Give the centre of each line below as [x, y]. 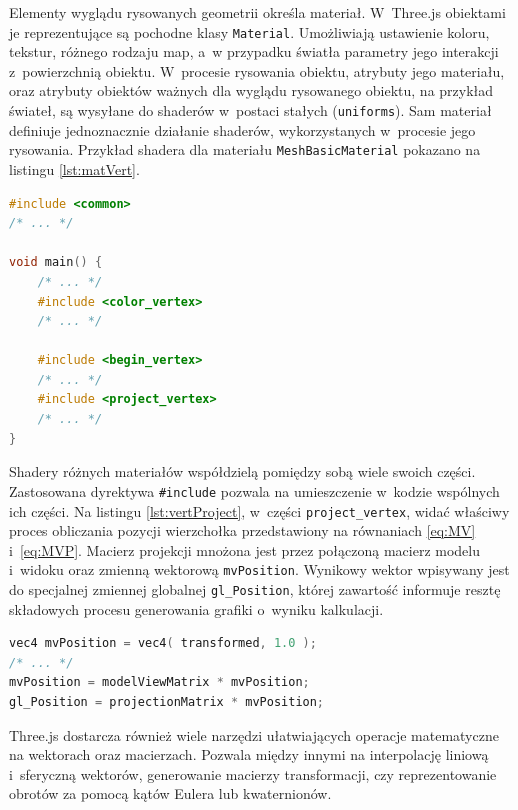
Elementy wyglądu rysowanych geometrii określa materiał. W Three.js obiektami [257, 12]
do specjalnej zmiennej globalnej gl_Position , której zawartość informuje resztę [255, 589]
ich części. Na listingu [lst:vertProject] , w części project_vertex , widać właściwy [259, 510]
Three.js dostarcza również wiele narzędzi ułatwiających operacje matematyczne [254, 734]
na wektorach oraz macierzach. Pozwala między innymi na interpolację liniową [249, 754]
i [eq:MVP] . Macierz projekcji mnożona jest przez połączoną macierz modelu [245, 549]
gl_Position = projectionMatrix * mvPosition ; [167, 702]
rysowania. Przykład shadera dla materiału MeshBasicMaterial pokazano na [245, 149]
